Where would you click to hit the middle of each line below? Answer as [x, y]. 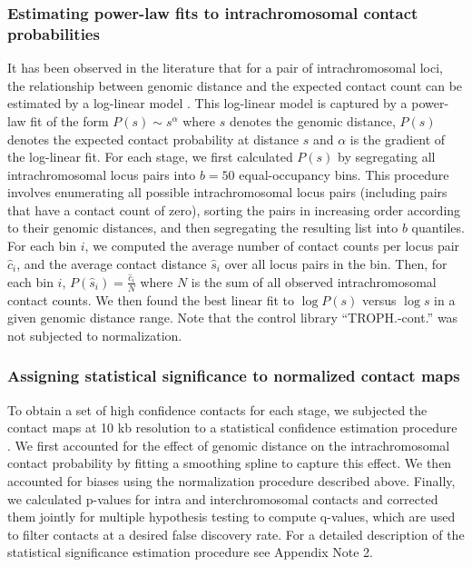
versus [379, 299]
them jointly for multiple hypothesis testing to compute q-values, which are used [231, 517]
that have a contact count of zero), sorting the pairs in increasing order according [234, 209]
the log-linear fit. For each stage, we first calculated [150, 157]
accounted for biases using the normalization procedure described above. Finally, [231, 480]
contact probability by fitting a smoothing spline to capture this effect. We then [230, 463]
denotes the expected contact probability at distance [153, 139]
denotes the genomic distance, [312, 120]
